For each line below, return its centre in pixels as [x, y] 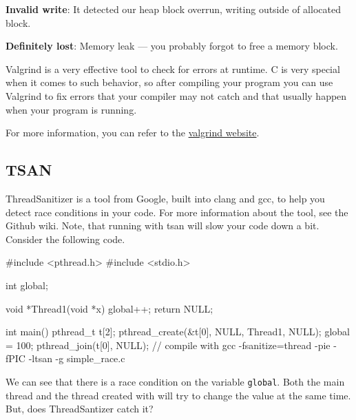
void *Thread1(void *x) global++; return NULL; [109, 308]
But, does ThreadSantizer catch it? [80, 409]
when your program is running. [71, 109]
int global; [27, 285]
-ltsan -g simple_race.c [77, 358]
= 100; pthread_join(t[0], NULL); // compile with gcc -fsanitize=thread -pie [168, 345]
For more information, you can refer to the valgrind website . [133, 133]
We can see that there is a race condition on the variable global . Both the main [175, 381]
